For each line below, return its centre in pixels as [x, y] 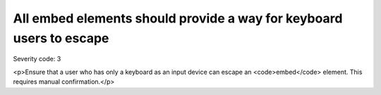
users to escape [61, 38]
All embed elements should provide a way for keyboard [178, 18]
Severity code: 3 [37, 59]
